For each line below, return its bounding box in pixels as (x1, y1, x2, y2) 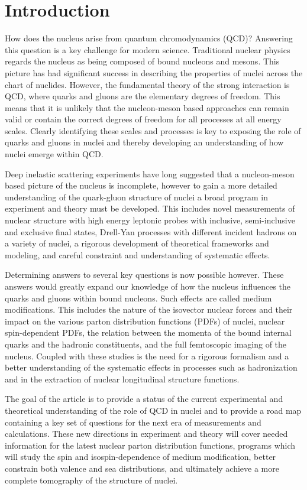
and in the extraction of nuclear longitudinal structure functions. (5, 372, 240, 385)
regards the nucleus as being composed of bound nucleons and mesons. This (5, 55, 280, 67)
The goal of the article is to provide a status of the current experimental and (5, 392, 283, 405)
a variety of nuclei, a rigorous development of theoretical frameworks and (5, 237, 269, 249)
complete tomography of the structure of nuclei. (5, 473, 178, 486)
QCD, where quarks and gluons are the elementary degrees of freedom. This (5, 90, 280, 102)
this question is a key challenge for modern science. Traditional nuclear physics (5, 43, 290, 56)
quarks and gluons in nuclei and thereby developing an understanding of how (5, 136, 284, 148)
